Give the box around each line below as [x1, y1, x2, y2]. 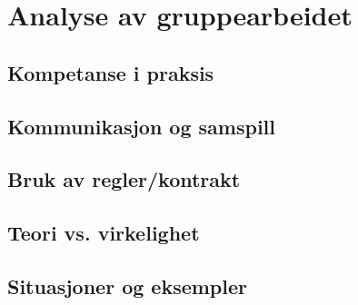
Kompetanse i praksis [7, 58, 214, 86]
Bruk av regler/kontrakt [7, 165, 241, 193]
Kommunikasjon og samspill [7, 112, 275, 140]
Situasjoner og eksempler [7, 271, 247, 300]
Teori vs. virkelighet [7, 219, 200, 247]
